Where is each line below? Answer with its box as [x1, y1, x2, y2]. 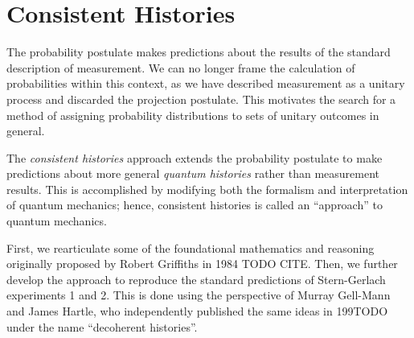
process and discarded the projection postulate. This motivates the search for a [6, 90, 396, 107]
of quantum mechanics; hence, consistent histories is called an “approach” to [6, 196, 383, 213]
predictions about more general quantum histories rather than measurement [6, 165, 380, 182]
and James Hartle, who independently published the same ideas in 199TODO [6, 303, 388, 319]
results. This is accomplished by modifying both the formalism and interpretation [6, 180, 408, 197]
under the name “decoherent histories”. [6, 318, 198, 335]
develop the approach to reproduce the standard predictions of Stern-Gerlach [6, 270, 386, 287]
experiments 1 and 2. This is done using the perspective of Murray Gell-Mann [6, 286, 391, 303]
